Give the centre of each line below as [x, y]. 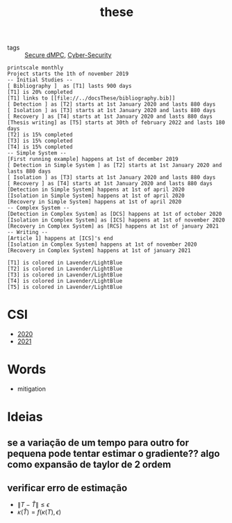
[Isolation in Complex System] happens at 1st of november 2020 [102, 244]
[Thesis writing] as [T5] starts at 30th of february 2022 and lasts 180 [116, 123]
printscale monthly [35, 68]
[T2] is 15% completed [40, 135]
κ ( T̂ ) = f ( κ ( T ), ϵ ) [39, 512]
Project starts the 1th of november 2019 [68, 74]
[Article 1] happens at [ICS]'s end [60, 239]
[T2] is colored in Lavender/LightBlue [65, 269]
